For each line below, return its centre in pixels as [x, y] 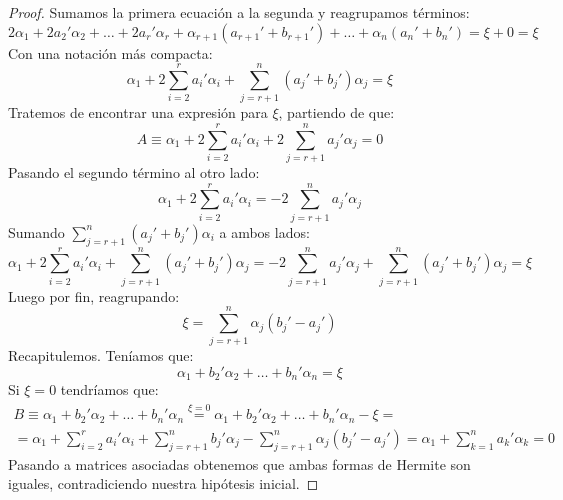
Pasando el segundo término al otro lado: [134, 172]
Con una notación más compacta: [110, 52]
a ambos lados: [264, 231]
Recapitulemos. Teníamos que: [101, 355]
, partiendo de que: [336, 112]
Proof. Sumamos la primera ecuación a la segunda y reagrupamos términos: [239, 12]
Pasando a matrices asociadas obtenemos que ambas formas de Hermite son [239, 463]
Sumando [36, 231]
